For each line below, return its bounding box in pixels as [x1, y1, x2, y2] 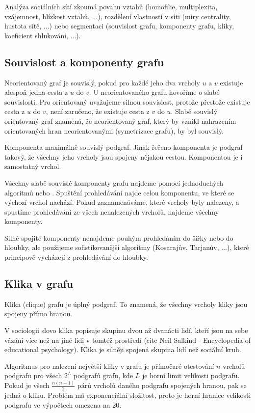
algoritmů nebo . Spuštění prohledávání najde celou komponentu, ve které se [4, 187, 234, 197]
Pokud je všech [4, 380, 50, 390]
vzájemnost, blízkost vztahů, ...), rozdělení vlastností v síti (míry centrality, [4, 11, 231, 21]
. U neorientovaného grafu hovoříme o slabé [89, 87, 220, 97]
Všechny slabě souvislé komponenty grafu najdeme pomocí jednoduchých [4, 177, 224, 188]
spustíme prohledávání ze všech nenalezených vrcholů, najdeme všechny [4, 206, 219, 217]
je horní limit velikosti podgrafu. [142, 370, 240, 381]
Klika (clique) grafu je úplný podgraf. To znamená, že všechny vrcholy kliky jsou [4, 299, 248, 309]
